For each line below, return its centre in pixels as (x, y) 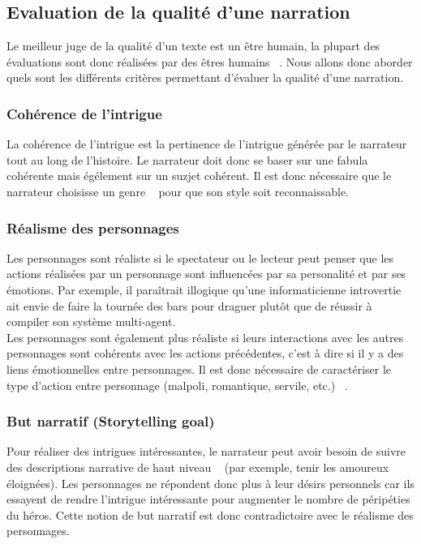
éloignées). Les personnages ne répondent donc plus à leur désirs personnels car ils (210, 483)
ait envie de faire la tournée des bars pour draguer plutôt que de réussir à (189, 305)
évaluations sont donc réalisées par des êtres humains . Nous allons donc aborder (210, 61)
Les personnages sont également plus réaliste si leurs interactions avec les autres (205, 337)
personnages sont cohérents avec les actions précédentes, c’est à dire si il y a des (205, 353)
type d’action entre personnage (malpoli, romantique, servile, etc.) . (177, 385)
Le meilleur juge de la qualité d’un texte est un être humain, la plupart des (193, 46)
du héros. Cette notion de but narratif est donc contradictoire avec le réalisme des (210, 514)
